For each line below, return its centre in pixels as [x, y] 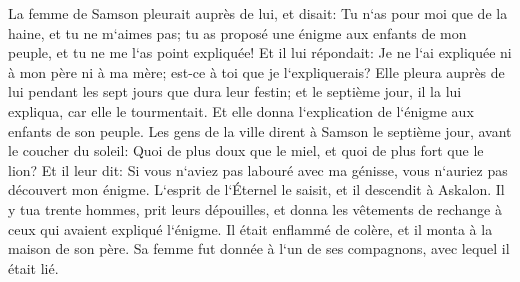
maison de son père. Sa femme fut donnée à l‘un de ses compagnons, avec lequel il [259, 248]
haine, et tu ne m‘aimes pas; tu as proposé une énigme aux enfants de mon [237, 32]
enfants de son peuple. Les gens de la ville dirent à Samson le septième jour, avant [260, 130]
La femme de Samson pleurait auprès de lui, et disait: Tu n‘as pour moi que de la [258, 13]
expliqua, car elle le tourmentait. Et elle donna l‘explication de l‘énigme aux [241, 110]
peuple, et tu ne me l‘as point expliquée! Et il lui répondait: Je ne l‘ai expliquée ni [260, 52]
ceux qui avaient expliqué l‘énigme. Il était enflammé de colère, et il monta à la [250, 228]
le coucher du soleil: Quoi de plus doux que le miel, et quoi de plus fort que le [246, 150]
